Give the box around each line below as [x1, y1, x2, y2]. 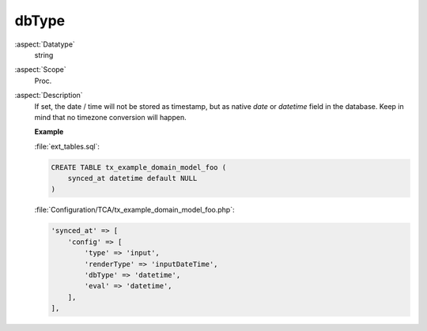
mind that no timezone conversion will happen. [34, 112, 187, 122]
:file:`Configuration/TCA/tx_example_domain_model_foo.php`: [34, 205, 235, 215]
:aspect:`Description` [14, 91, 83, 100]
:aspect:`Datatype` [14, 39, 75, 49]
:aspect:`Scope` [14, 65, 66, 74]
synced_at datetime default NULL [67, 174, 198, 183]
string [34, 50, 54, 59]
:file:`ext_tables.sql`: [34, 141, 100, 151]
